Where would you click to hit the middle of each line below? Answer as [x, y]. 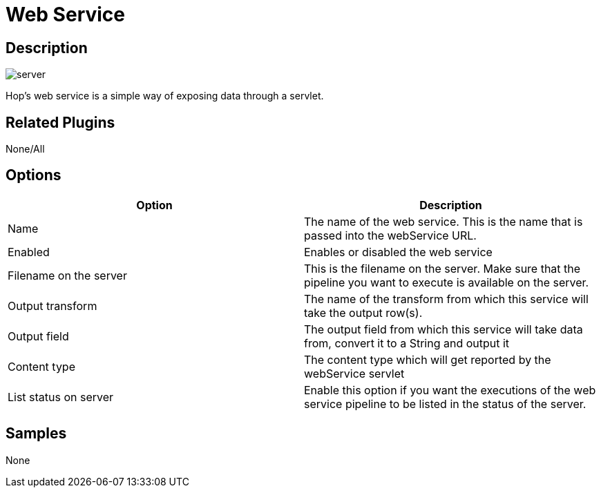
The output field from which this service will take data [443, 329]
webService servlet [354, 373]
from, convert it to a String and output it [407, 343]
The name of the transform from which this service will [446, 299]
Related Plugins [60, 122]
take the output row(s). [363, 312]
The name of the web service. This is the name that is [443, 221]
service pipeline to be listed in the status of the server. [445, 404]
